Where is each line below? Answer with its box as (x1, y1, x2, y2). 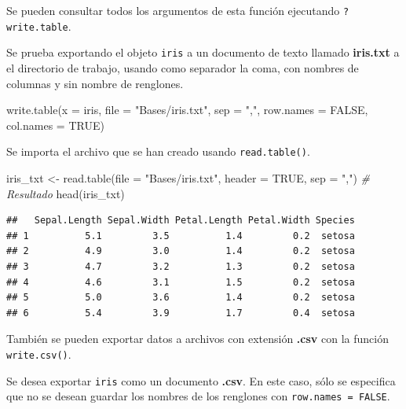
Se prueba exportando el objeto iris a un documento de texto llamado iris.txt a (6, 44, 400, 61)
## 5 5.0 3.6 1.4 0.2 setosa (6, 292, 355, 304)
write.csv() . (6, 345, 71, 362)
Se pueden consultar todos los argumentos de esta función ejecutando (6, 2, 340, 18)
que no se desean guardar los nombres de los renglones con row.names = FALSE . (6, 388, 390, 404)
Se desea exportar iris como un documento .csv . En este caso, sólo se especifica (6, 372, 396, 389)
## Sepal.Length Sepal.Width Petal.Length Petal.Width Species (6, 215, 355, 227)
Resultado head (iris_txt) (6, 185, 125, 201)
